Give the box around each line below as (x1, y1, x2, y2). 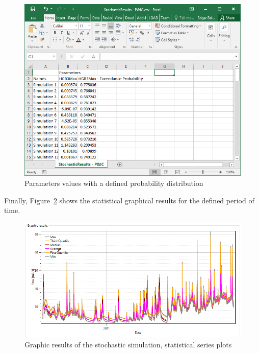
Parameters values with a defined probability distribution (24, 178, 203, 189)
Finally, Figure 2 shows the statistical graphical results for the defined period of (4, 195, 254, 205)
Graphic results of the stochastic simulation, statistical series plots (24, 339, 232, 349)
